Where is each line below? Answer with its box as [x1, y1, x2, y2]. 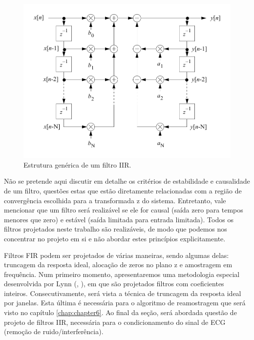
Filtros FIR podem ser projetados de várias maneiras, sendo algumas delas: [4, 250, 229, 260]
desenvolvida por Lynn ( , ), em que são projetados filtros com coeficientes [4, 278, 224, 289]
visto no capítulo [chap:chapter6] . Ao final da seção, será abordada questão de [4, 307, 237, 318]
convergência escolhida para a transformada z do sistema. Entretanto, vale [4, 195, 226, 205]
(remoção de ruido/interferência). [4, 326, 104, 337]
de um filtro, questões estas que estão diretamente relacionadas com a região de [4, 185, 242, 195]
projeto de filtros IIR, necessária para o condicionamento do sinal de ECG [4, 317, 226, 327]
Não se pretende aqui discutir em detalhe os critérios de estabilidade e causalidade [4, 176, 250, 186]
